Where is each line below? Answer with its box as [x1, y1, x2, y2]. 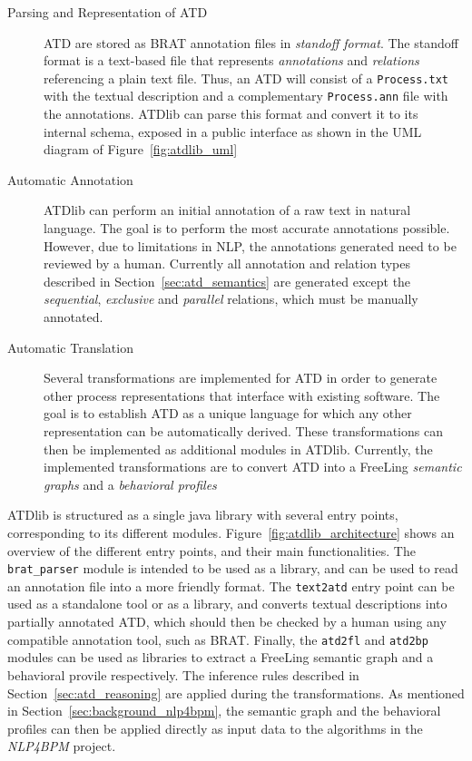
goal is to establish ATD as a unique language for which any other [44, 404, 412, 423]
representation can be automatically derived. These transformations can [44, 422, 443, 440]
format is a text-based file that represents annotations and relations [44, 51, 419, 70]
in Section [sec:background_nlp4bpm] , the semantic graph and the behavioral [7, 701, 441, 720]
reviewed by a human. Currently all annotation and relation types [44, 254, 410, 273]
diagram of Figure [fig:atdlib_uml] [44, 140, 238, 159]
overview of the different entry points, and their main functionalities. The [7, 541, 416, 560]
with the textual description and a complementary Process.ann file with [44, 86, 448, 105]
